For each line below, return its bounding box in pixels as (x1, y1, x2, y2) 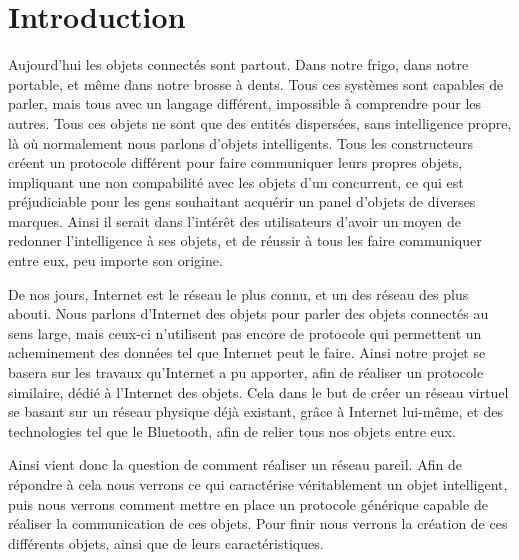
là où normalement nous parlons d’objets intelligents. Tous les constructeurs (8, 132, 474, 153)
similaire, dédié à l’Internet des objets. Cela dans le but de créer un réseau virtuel (8, 381, 509, 402)
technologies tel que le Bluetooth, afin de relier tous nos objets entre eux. (8, 420, 456, 441)
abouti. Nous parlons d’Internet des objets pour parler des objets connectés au (8, 303, 489, 324)
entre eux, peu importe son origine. (8, 250, 223, 271)
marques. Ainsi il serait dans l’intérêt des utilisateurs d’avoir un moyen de (8, 210, 462, 231)
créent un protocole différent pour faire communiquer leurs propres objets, (8, 152, 463, 173)
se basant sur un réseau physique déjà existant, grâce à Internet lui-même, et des (8, 401, 503, 422)
